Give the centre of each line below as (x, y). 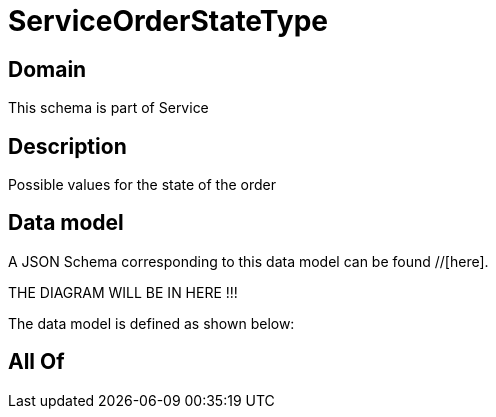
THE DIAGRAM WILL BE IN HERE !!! (123, 292)
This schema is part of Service (108, 108)
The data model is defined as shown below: (151, 323)
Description (67, 146)
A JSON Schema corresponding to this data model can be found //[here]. (248, 261)
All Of (36, 362)
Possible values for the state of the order (142, 185)
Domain (47, 69)
